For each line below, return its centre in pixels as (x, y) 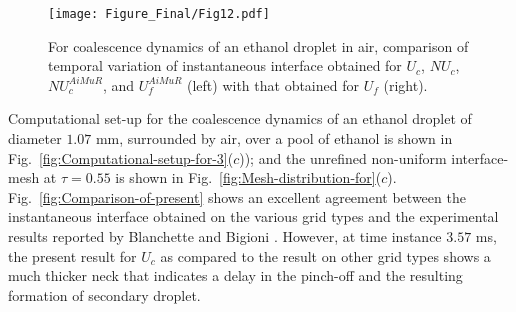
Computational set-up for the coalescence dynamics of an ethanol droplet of (240, 118)
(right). (405, 84)
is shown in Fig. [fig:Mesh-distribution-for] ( (248, 177)
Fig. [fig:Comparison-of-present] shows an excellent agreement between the (237, 196)
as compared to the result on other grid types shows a (325, 255)
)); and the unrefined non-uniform (343, 157)
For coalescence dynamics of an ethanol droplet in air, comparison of (258, 45)
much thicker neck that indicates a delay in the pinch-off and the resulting (235, 275)
